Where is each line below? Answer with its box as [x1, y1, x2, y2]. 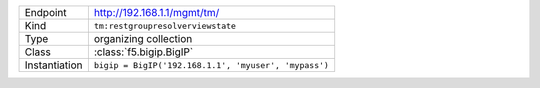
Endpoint [24, 6, 67, 19]
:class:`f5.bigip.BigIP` [93, 45, 194, 59]
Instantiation [24, 58, 83, 72]
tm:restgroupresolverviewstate [93, 20, 237, 31]
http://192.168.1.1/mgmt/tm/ [93, 6, 220, 19]
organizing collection [93, 32, 193, 45]
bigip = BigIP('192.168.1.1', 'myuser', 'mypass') [93, 60, 330, 70]
